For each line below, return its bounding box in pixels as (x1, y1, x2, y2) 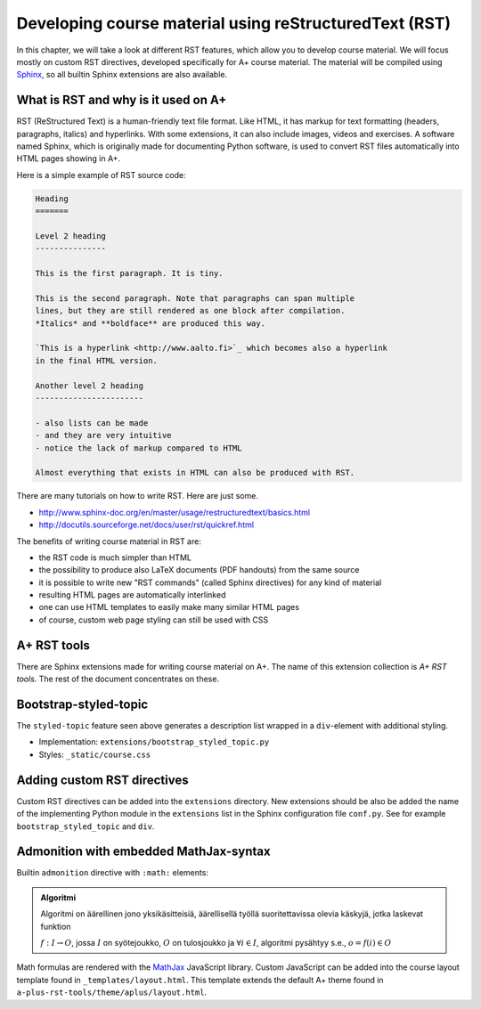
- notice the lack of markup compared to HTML (35, 443, 242, 453)
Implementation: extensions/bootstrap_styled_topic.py (38, 736, 270, 747)
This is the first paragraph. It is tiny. (35, 268, 224, 279)
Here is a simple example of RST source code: (16, 169, 186, 180)
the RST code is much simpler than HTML (38, 552, 192, 563)
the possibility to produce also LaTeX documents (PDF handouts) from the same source (38, 565, 360, 575)
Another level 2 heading (35, 380, 144, 391)
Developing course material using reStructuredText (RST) (16, 13, 452, 33)
